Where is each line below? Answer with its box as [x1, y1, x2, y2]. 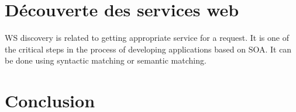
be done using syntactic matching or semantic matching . [5, 54, 206, 66]
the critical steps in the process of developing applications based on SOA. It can [5, 43, 292, 55]
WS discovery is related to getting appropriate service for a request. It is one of [5, 32, 289, 44]
